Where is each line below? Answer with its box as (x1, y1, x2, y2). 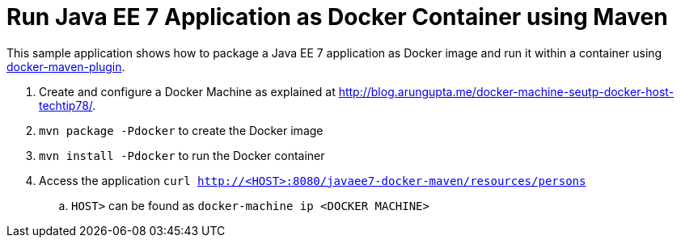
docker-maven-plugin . (6, 59, 125, 74)
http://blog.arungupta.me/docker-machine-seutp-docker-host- (338, 84, 675, 99)
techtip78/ (39, 98, 93, 112)
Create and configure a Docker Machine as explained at (39, 84, 336, 99)
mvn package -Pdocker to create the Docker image (39, 123, 324, 137)
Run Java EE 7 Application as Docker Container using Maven (6, 3, 668, 31)
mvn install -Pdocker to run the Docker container (39, 148, 325, 162)
